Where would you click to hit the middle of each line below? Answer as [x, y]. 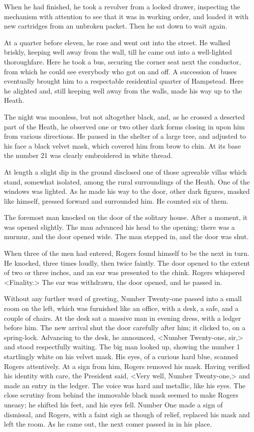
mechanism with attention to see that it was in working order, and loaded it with [126, 16]
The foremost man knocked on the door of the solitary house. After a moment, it [126, 217]
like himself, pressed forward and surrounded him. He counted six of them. [116, 201]
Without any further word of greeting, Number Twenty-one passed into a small [123, 298]
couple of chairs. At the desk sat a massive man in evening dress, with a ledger [123, 318]
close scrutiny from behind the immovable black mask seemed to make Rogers [121, 395]
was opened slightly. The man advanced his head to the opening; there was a [120, 227]
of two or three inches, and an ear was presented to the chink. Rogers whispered [125, 272]
